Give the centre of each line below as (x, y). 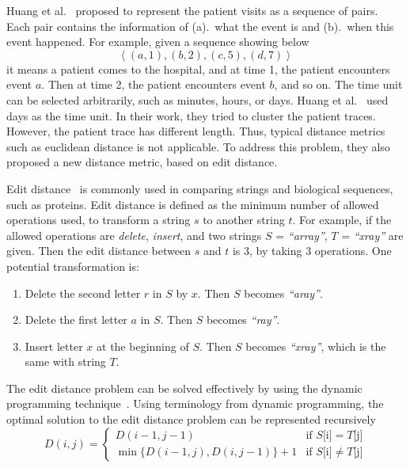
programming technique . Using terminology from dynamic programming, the (195, 403)
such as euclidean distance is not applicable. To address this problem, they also (198, 146)
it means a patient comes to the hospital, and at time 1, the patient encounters (198, 68)
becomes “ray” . (243, 320)
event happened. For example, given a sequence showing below (158, 42)
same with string (65, 361)
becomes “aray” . (283, 293)
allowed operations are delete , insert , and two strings (134, 235)
